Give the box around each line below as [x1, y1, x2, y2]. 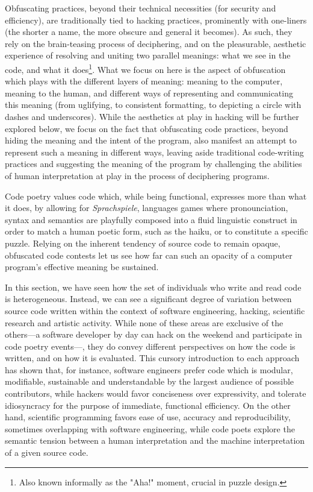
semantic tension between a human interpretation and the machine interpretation [5, 434, 305, 447]
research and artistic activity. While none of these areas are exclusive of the [5, 316, 284, 329]
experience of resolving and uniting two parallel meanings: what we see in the [5, 49, 291, 61]
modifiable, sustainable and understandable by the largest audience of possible [5, 375, 294, 388]
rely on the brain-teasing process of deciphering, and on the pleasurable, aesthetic [5, 37, 306, 49]
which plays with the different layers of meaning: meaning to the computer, [5, 75, 283, 87]
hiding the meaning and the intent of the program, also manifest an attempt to [5, 134, 297, 147]
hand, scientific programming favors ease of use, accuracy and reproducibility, [5, 411, 291, 423]
